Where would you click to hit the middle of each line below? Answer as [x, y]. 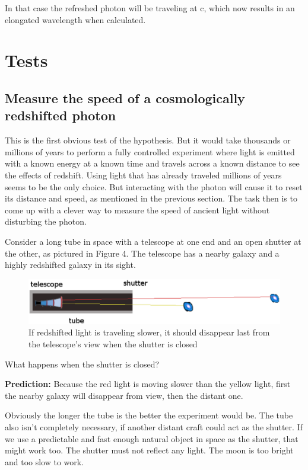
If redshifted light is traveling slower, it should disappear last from [149, 332]
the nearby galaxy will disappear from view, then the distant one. [124, 395]
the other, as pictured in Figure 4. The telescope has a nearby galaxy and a [142, 253]
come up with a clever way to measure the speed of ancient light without [137, 210]
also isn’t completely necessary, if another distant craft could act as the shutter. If [154, 427]
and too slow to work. [45, 461]
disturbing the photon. [46, 221]
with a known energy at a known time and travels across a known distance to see [152, 163]
